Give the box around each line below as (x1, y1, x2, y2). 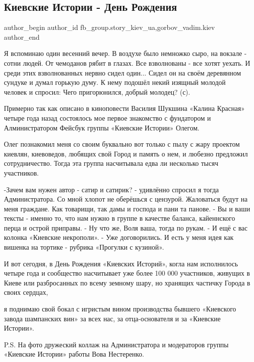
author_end (4, 31, 40, 42)
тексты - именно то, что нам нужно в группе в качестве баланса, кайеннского (4, 213, 235, 223)
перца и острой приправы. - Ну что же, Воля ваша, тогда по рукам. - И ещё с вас (4, 222, 248, 233)
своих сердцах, (4, 287, 48, 297)
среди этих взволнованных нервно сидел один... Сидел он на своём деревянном (4, 67, 241, 78)
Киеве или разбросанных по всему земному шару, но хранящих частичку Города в (4, 277, 251, 287)
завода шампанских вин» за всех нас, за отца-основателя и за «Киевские (4, 313, 221, 323)
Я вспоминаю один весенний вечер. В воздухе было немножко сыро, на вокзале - (4, 48, 247, 58)
